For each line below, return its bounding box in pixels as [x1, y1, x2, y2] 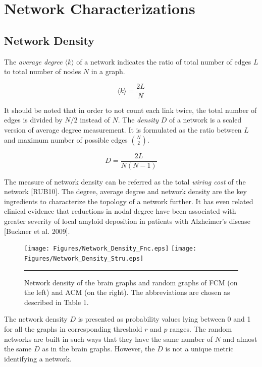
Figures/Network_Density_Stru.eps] [24, 255, 144, 262]
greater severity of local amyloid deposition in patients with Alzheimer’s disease [4, 216, 250, 226]
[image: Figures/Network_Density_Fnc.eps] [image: [24, 245, 197, 253]
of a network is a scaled [169, 114, 242, 125]
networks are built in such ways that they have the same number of [4, 333, 213, 344]
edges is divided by [4, 114, 63, 125]
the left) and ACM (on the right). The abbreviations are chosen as [24, 287, 230, 297]
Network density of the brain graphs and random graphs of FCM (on [24, 277, 238, 287]
